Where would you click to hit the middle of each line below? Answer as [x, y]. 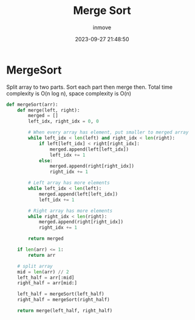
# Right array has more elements [70, 211]
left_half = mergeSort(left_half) [61, 294]
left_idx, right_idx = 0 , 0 [63, 121]
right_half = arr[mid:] [47, 283]
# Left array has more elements [69, 183]
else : [46, 161]
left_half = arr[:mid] [46, 277]
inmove [102, 27]
